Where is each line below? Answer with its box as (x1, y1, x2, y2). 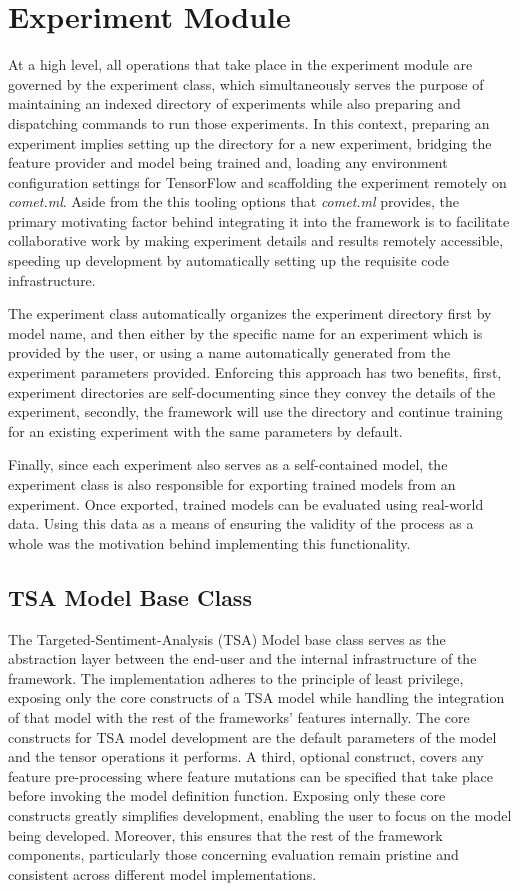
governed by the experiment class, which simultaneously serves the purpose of (8, 73, 484, 94)
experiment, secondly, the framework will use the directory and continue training (8, 401, 503, 422)
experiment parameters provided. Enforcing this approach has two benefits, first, (8, 362, 502, 383)
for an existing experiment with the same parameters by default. (8, 420, 403, 441)
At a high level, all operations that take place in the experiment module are (8, 54, 473, 75)
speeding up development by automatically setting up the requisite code (8, 250, 449, 271)
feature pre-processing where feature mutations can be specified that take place (8, 765, 494, 786)
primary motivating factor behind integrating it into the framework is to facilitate (8, 210, 510, 231)
